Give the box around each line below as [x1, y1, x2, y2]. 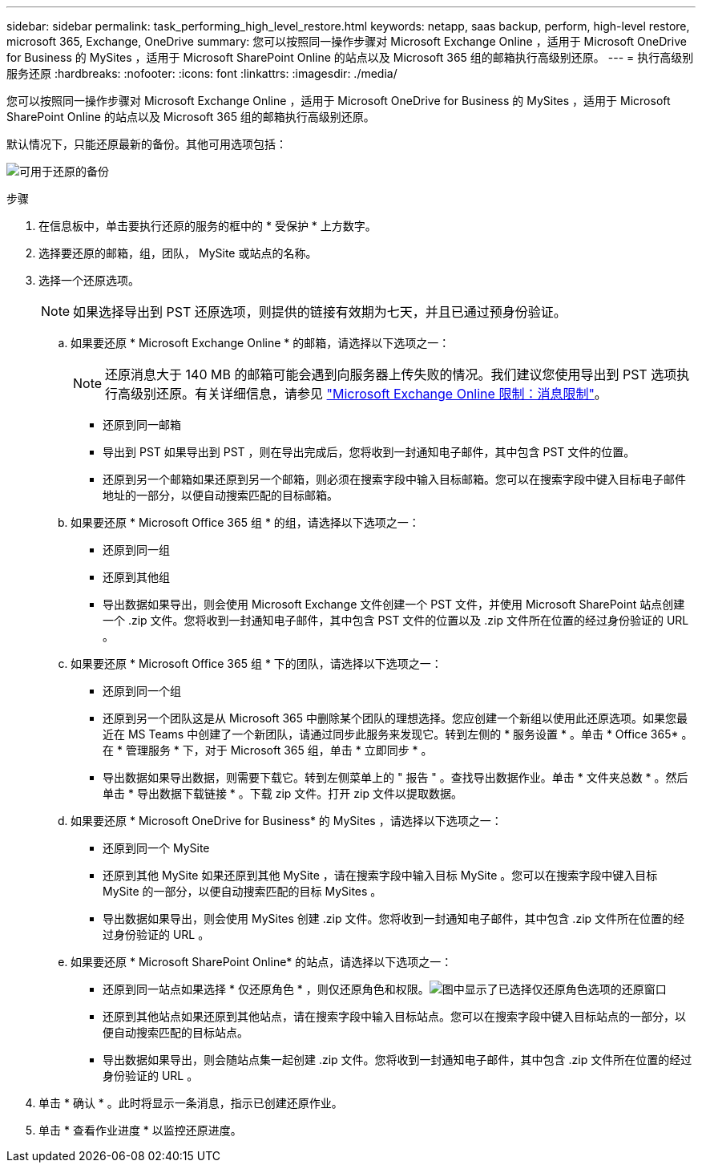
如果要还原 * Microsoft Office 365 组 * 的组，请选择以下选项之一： [71, 516, 420, 529]
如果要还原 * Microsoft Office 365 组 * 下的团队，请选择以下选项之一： [71, 657, 442, 670]
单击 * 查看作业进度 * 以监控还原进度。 [38, 1123, 242, 1137]
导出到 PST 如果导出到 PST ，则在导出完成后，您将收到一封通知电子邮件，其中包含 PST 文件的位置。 [103, 445, 635, 459]
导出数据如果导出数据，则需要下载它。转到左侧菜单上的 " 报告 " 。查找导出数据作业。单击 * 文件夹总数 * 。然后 [103, 771, 688, 784]
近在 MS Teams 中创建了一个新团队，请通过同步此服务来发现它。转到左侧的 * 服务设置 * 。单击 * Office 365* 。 [103, 727, 693, 741]
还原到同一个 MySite [103, 841, 210, 855]
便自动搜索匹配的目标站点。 [103, 1025, 248, 1039]
